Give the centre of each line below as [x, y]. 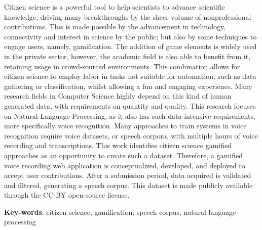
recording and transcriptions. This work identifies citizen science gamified [118, 145]
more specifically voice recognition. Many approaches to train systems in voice [125, 126]
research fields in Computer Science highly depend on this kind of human [118, 96]
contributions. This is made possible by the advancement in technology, [115, 27]
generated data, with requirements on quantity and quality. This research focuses [130, 105]
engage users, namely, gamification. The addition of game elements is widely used [130, 46]
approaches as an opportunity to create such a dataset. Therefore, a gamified [124, 155]
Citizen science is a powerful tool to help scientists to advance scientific [115, 7]
